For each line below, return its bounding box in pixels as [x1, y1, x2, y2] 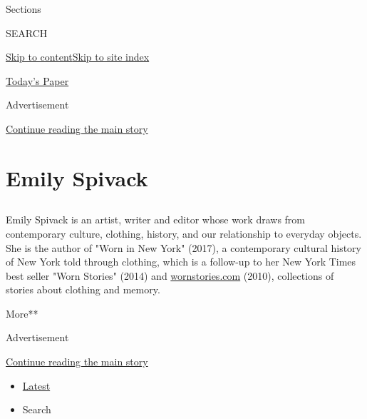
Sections [6, 1, 41, 16]
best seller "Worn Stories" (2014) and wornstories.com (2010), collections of [6, 268, 334, 283]
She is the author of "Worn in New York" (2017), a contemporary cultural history [6, 240, 361, 255]
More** [6, 306, 38, 320]
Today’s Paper [6, 73, 69, 88]
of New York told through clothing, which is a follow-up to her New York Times [6, 254, 356, 269]
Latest [22, 378, 51, 393]
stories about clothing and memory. [6, 282, 160, 297]
